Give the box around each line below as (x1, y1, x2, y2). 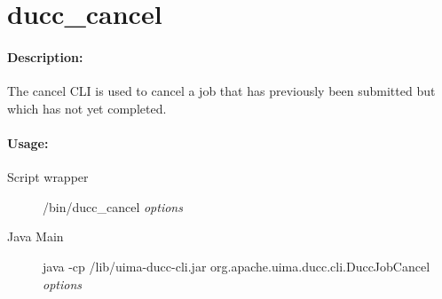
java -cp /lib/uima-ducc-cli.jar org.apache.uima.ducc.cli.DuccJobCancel (43, 256, 430, 275)
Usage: (7, 133, 49, 152)
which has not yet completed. (7, 98, 167, 117)
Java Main (7, 227, 64, 246)
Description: (7, 47, 83, 66)
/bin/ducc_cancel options (43, 197, 183, 216)
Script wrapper (7, 168, 89, 186)
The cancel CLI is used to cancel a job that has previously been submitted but (7, 82, 436, 100)
